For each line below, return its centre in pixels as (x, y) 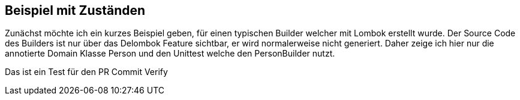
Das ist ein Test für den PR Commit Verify (86, 72)
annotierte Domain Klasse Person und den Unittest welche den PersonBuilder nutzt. (170, 54)
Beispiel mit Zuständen (75, 10)
